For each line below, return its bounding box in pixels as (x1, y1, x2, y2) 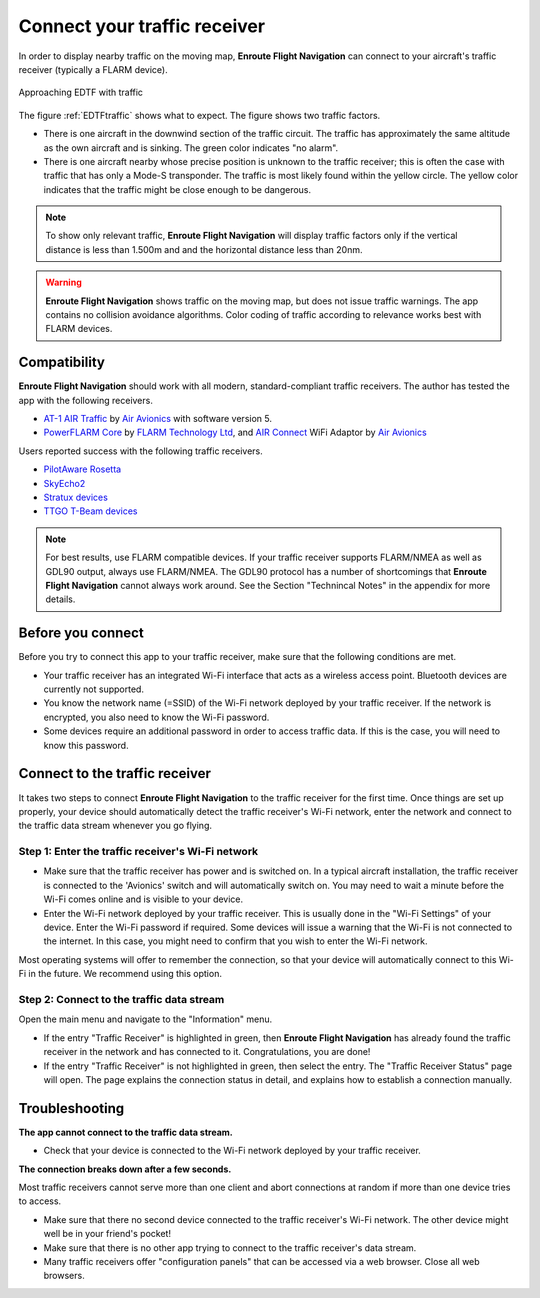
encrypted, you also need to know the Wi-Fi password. (43, 711, 270, 723)
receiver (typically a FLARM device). (18, 63, 169, 75)
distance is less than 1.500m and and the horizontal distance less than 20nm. (45, 243, 363, 255)
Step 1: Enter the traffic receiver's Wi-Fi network (18, 845, 259, 859)
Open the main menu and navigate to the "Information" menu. (18, 1013, 273, 1025)
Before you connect (18, 625, 144, 642)
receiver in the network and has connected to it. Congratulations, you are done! (43, 1046, 371, 1058)
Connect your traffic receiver (18, 15, 265, 37)
